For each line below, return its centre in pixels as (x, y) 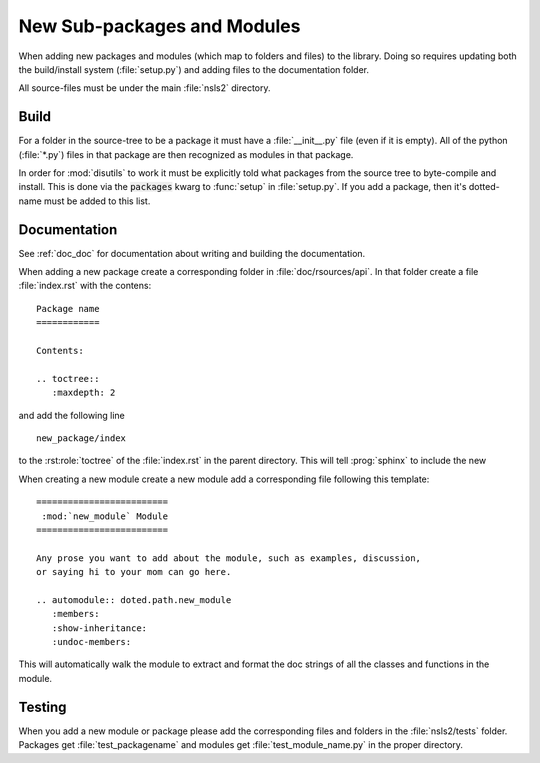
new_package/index (81, 438)
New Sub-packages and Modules (159, 26)
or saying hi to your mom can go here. (134, 572)
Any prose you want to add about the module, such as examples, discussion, (229, 558)
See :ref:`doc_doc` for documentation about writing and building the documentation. (192, 253)
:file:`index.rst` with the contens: (85, 286)
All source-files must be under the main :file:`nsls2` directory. (144, 88)
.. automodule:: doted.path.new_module (134, 599)
